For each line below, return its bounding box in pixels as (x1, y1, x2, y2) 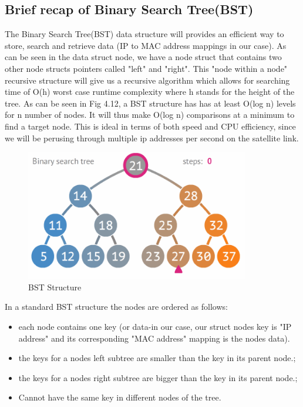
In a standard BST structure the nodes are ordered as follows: (5, 300, 228, 313)
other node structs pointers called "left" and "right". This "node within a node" (5, 62, 288, 74)
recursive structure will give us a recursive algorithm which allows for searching (5, 74, 290, 86)
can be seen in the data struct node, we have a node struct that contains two (5, 51, 282, 63)
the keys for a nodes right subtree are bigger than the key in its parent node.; (18, 371, 298, 383)
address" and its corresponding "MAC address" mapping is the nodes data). (18, 332, 290, 344)
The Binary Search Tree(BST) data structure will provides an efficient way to (5, 28, 284, 40)
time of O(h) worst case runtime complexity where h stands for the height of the (5, 85, 295, 98)
